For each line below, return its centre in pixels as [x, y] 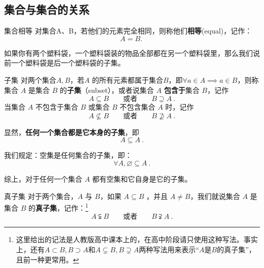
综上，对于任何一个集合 [43, 178]
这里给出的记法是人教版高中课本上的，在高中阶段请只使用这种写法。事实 [137, 239]
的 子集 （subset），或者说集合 [107, 90]
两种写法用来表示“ [169, 249]
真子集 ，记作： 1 [62, 207]
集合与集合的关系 [47, 9]
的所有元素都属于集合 [128, 79]
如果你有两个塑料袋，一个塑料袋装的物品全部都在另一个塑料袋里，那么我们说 [132, 53]
